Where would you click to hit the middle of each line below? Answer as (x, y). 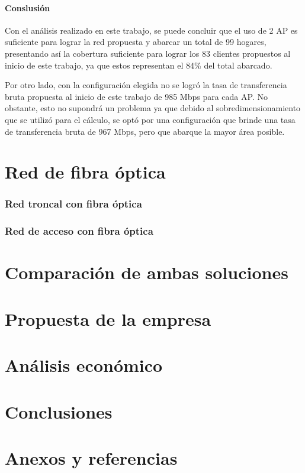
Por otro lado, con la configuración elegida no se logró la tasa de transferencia (146, 85)
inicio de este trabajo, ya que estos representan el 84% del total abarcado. (139, 65)
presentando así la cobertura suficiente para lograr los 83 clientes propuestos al (148, 53)
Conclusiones (59, 411)
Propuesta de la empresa (108, 318)
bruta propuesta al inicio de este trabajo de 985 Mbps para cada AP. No (136, 96)
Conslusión (28, 7)
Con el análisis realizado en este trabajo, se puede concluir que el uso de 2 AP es (151, 30)
